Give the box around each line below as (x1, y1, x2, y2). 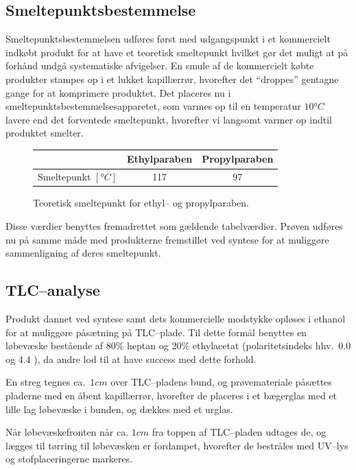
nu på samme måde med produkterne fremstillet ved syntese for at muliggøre (5, 232, 329, 246)
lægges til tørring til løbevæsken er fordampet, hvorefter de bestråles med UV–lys (5, 438, 348, 452)
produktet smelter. (5, 126, 84, 140)
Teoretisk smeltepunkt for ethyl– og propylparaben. (33, 196, 249, 210)
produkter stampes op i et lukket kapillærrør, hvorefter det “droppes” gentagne (5, 71, 339, 86)
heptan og (127, 338, 169, 353)
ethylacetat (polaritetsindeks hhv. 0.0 (192, 338, 351, 353)
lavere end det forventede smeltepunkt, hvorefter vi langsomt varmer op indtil (5, 112, 332, 126)
